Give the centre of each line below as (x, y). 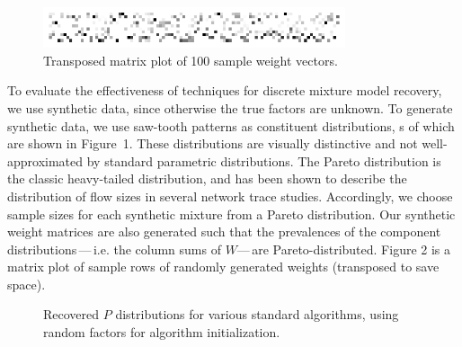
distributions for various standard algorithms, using (257, 314)
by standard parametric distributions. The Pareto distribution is (264, 160)
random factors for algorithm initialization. (162, 332)
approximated (45, 160)
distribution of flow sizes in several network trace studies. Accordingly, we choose (230, 196)
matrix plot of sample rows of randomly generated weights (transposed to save (223, 267)
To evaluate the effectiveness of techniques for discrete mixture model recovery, (225, 90)
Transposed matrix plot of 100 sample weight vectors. (191, 60)
